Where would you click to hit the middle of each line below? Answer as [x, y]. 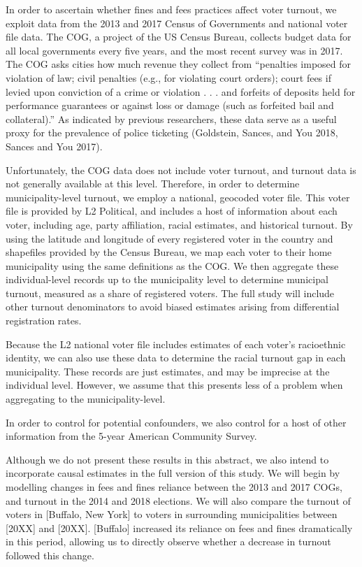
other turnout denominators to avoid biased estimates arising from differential [173, 307]
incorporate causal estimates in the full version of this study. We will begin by [173, 473]
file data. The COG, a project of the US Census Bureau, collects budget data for [179, 37]
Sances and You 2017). [54, 146]
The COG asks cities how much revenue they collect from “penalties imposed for [179, 64]
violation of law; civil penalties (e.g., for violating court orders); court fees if [168, 77]
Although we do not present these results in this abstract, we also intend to [167, 459]
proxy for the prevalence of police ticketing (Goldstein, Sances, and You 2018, [172, 132]
